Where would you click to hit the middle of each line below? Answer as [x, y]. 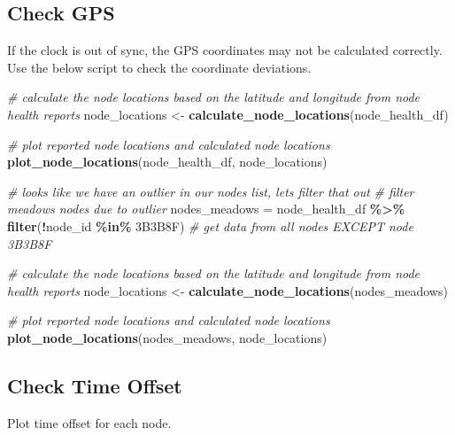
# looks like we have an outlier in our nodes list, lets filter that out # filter [211, 191]
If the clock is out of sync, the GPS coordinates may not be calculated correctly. [225, 50]
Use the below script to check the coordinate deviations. [159, 67]
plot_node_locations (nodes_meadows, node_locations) [167, 337]
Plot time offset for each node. [89, 422]
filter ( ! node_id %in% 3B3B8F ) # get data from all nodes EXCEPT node [210, 225]
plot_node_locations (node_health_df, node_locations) [167, 162]
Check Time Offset [95, 385]
